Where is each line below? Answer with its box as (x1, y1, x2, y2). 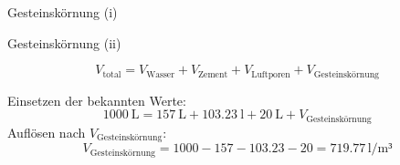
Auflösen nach (7, 122, 86, 141)
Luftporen (251, 69, 290, 79)
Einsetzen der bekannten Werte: (7, 90, 186, 109)
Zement (198, 69, 228, 79)
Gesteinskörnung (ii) (7, 33, 121, 52)
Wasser (146, 69, 175, 79)
